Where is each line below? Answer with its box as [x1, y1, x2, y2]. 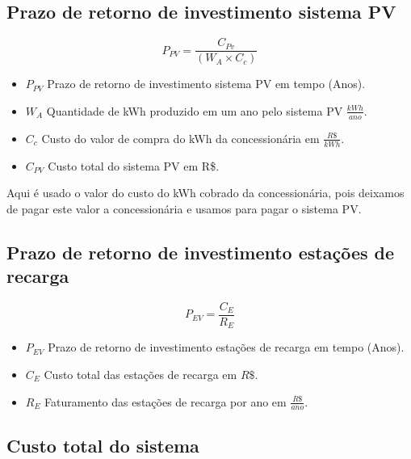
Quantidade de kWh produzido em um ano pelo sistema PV [46, 102, 343, 119]
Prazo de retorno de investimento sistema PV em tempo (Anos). [47, 75, 366, 92]
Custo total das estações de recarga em [44, 366, 237, 382]
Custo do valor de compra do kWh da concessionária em [41, 129, 320, 146]
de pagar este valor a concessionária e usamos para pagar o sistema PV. [6, 200, 362, 217]
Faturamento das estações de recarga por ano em [44, 393, 287, 410]
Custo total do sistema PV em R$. [48, 157, 220, 174]
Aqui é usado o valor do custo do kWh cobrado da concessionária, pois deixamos [6, 184, 405, 201]
